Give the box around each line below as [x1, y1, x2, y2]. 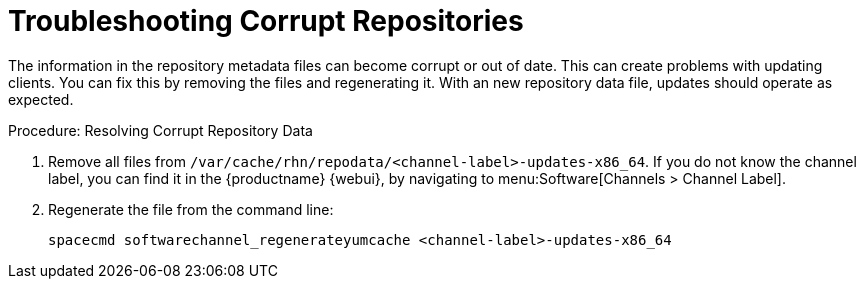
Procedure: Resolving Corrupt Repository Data [8, 121, 313, 139]
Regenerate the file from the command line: [48, 200, 334, 218]
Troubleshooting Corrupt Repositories [8, 4, 524, 38]
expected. [8, 90, 74, 108]
